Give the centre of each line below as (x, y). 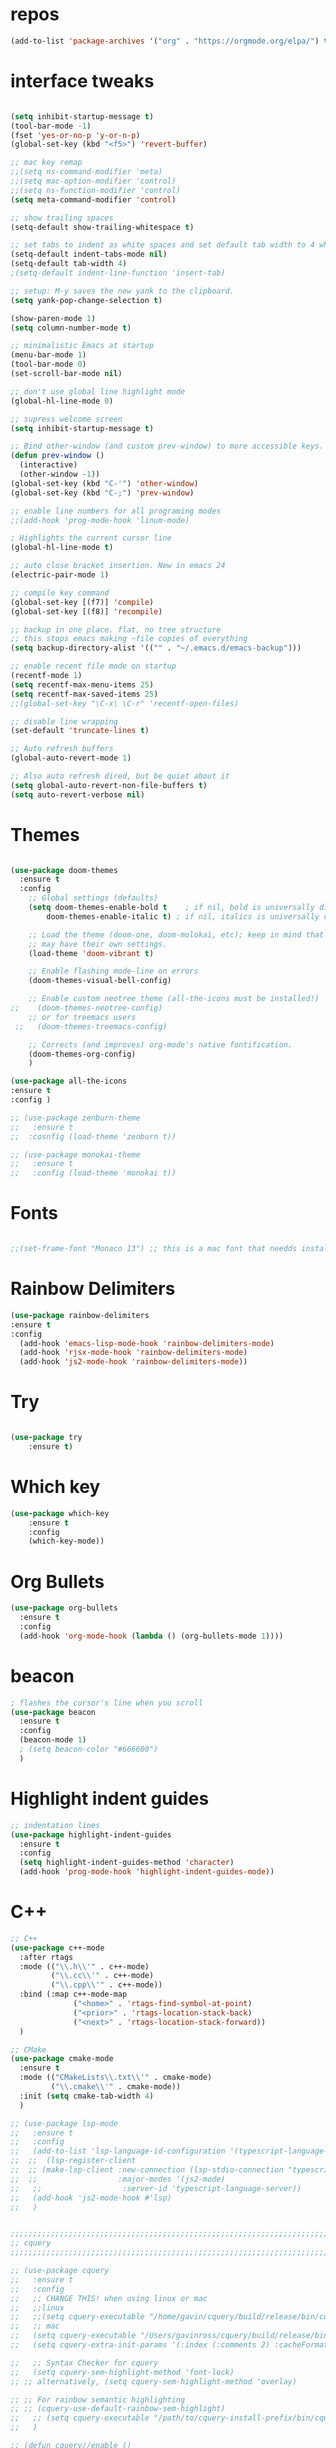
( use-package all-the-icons (69, 1081)
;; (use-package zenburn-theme (75, 1118)
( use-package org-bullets (64, 1608)
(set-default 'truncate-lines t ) (80, 731)
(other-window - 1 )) (60, 474)
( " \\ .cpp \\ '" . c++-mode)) (106, 1985)
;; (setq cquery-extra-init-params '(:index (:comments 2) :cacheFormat (169, 2345)
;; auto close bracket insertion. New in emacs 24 (118, 566)
